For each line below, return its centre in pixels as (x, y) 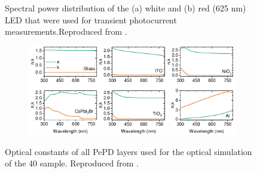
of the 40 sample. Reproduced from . (72, 163)
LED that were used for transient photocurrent (91, 19)
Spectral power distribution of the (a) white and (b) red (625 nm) (126, 8)
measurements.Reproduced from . (66, 31)
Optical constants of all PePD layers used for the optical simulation (128, 151)
